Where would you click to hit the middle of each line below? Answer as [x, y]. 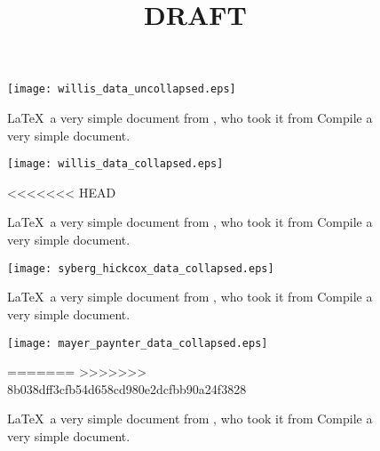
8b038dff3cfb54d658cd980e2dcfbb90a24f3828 [127, 388]
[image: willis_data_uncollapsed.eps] [122, 89]
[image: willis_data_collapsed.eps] [115, 164]
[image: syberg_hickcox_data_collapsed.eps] [141, 268]
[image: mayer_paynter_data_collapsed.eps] [138, 343]
